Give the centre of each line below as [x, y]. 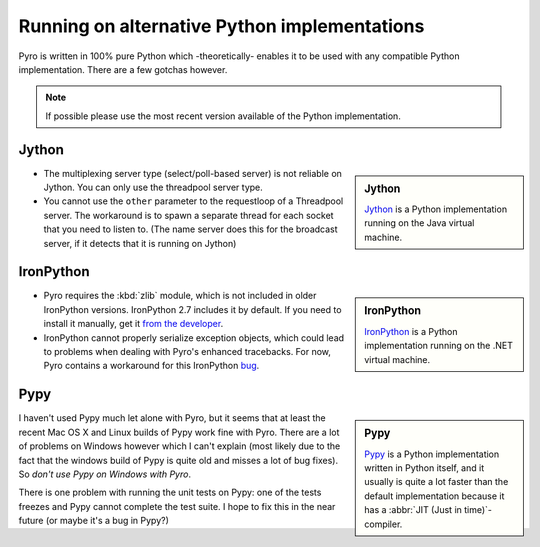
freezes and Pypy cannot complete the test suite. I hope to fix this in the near [177, 506]
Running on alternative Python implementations [221, 26]
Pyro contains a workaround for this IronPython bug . [151, 366]
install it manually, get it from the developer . [133, 324]
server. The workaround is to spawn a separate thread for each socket [188, 215]
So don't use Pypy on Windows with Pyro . [105, 474]
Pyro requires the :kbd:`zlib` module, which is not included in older [180, 296]
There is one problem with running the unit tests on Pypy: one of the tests [170, 492]
